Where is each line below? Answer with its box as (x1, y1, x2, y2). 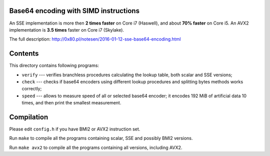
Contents (9, 49, 39, 58)
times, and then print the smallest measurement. (21, 100, 121, 106)
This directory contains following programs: (9, 63, 99, 69)
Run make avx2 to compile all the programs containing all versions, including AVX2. (9, 144, 182, 150)
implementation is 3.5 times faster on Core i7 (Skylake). (9, 27, 124, 33)
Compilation (9, 113, 48, 121)
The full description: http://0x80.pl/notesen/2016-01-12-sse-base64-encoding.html (9, 36, 181, 42)
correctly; (21, 86, 42, 92)
